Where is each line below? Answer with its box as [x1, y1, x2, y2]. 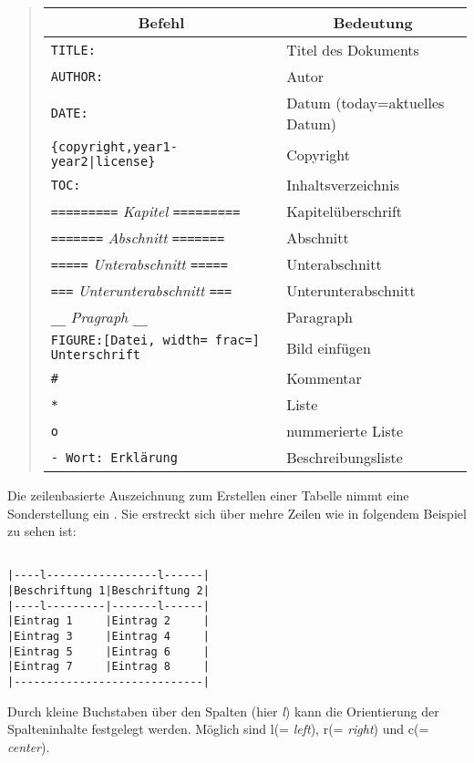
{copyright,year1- [50, 139, 178, 154]
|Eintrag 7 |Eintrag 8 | [7, 660, 210, 674]
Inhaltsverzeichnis [286, 174, 399, 195]
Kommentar [286, 367, 362, 388]
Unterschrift [50, 347, 141, 362]
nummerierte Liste [286, 420, 404, 441]
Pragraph [70, 306, 129, 327]
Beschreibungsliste [286, 447, 403, 468]
